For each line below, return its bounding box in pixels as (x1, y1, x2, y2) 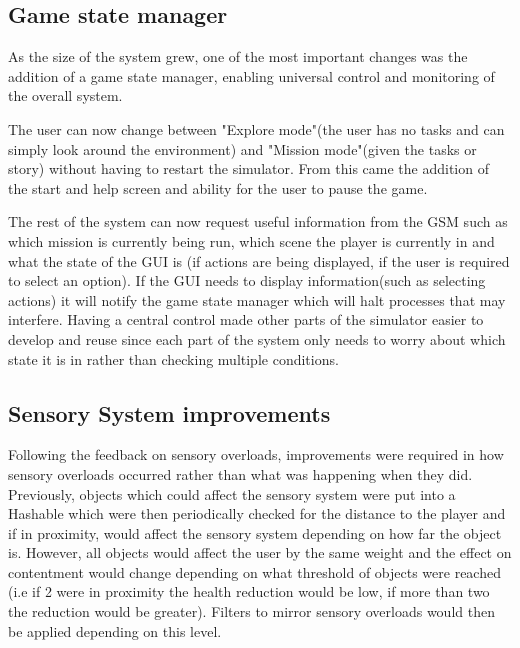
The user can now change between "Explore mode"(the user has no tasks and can (8, 118, 505, 139)
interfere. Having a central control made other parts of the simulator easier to (8, 309, 484, 330)
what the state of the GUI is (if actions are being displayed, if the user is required (8, 250, 510, 271)
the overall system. (8, 85, 123, 106)
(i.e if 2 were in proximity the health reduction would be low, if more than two (8, 581, 490, 602)
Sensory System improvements (8, 397, 331, 428)
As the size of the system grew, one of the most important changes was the (8, 46, 468, 67)
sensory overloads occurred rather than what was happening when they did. (8, 463, 473, 484)
